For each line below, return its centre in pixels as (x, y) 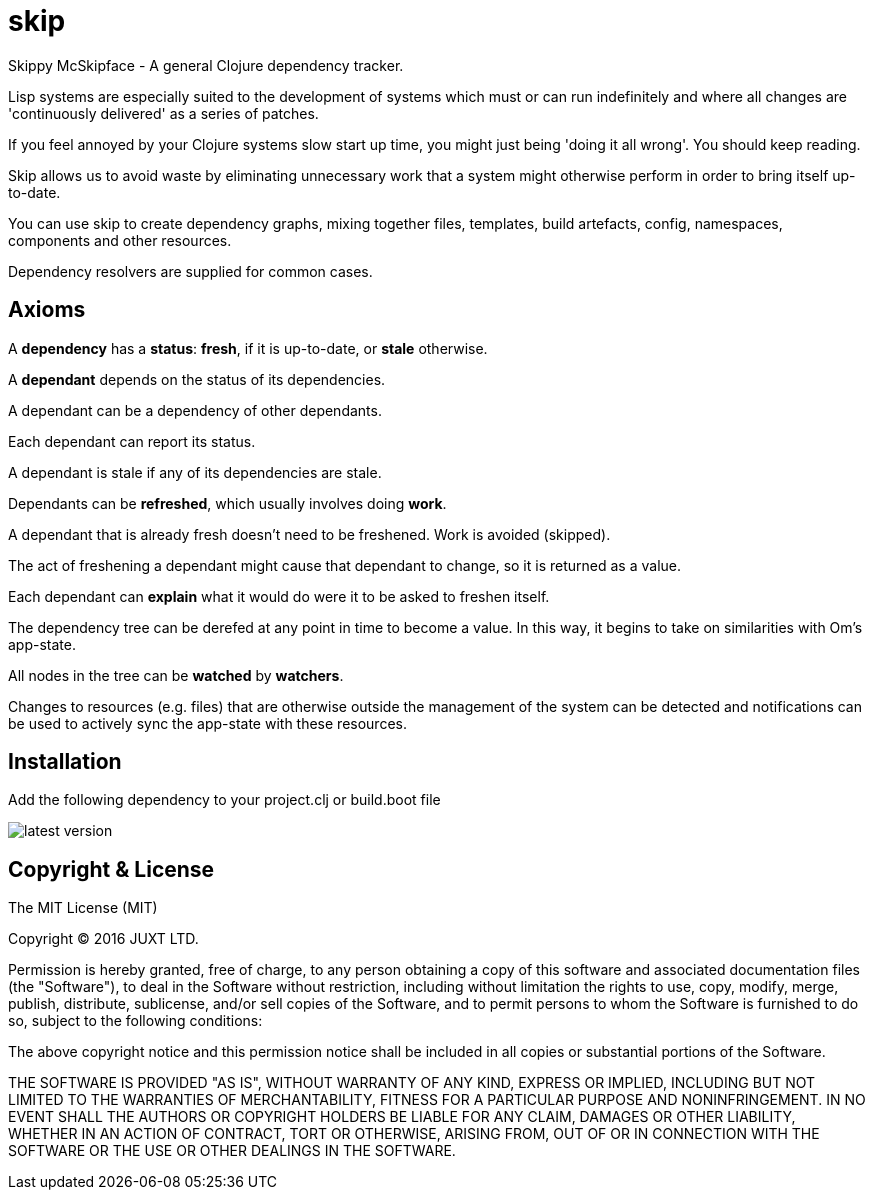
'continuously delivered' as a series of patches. (163, 113)
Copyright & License (111, 869)
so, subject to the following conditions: (135, 1021)
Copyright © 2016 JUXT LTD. (103, 939)
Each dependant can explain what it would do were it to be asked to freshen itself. (279, 596)
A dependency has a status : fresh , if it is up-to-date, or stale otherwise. (248, 348)
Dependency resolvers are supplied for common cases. (190, 271)
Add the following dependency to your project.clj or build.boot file (224, 800)
